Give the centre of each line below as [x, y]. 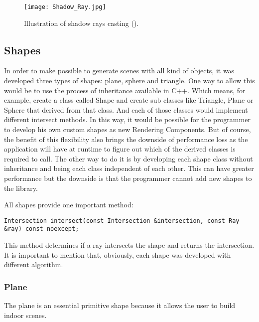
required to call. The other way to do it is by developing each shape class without [129, 158]
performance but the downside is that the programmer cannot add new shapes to [128, 178]
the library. [21, 188]
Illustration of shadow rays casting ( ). [81, 23]
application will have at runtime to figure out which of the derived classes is [120, 149]
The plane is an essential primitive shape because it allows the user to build [120, 305]
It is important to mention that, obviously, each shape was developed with [118, 254]
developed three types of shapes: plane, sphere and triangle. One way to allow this [129, 80]
